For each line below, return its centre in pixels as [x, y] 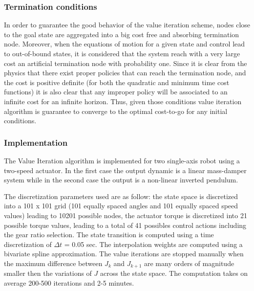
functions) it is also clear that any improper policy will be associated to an [116, 92]
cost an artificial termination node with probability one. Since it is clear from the [126, 63]
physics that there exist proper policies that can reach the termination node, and [125, 73]
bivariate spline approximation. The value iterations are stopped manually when [124, 254]
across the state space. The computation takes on [174, 273]
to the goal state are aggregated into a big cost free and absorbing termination [122, 34]
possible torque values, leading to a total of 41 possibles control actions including [125, 225]
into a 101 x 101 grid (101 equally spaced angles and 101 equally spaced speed [121, 206]
